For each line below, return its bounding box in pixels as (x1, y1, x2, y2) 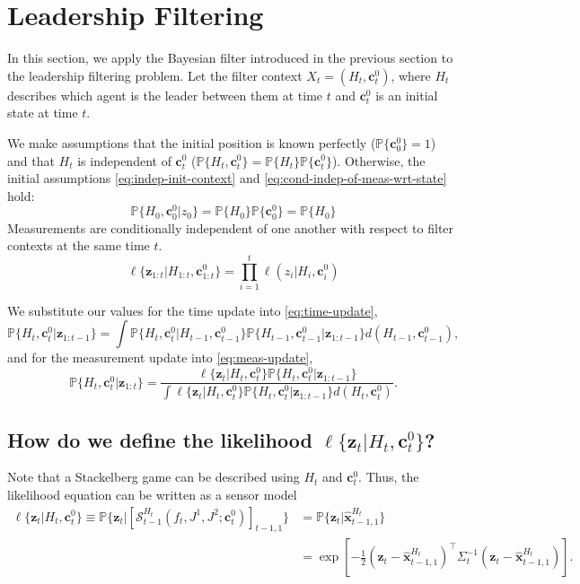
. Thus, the (358, 467, 419, 486)
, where (391, 65, 431, 84)
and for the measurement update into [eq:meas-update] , (7, 348, 313, 367)
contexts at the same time (7, 236, 150, 255)
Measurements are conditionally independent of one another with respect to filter (7, 218, 454, 237)
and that (7, 151, 55, 170)
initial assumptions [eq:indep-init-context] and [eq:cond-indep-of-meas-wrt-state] (7, 169, 447, 187)
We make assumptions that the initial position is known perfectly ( (7, 133, 376, 152)
